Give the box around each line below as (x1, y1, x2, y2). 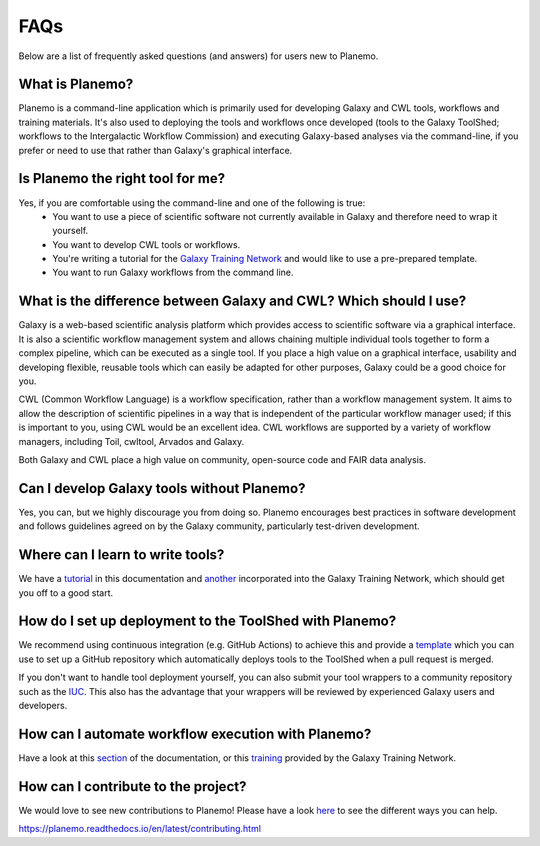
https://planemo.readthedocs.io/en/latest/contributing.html (18, 823, 262, 835)
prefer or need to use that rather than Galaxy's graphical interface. (18, 144, 293, 156)
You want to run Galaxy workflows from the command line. (52, 266, 294, 279)
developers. (18, 699, 68, 711)
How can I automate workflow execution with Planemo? (18, 725, 372, 742)
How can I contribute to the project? (18, 778, 247, 795)
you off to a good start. (18, 586, 114, 599)
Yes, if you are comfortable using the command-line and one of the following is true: (18, 196, 366, 209)
